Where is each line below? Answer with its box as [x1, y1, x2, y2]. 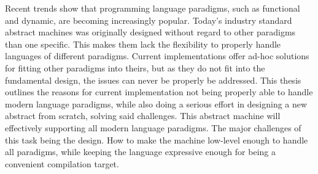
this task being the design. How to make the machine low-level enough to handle [5, 133, 308, 146]
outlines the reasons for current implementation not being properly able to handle [5, 85, 313, 98]
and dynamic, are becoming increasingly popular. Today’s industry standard [5, 13, 292, 26]
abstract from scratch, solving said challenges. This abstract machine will [5, 109, 281, 122]
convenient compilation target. [5, 157, 119, 170]
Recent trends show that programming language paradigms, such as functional [5, 2, 300, 14]
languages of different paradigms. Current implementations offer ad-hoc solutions [5, 49, 309, 62]
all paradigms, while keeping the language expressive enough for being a [5, 145, 276, 158]
